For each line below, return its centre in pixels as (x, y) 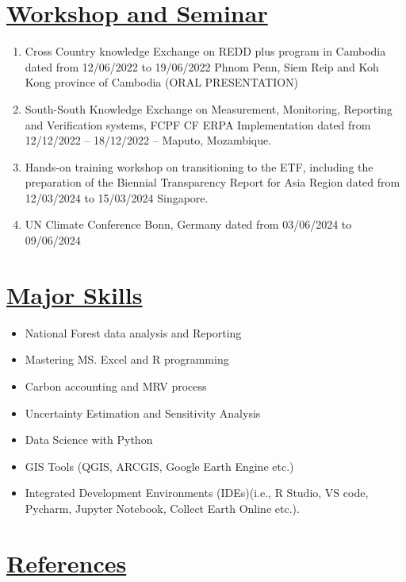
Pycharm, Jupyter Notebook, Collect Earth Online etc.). (162, 508)
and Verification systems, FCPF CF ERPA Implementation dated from (198, 124)
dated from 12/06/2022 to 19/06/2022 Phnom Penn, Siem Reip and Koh (202, 66)
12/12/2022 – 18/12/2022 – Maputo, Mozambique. (148, 140)
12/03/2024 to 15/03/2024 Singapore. (117, 197)
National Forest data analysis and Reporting (133, 332)
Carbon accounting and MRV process (116, 385)
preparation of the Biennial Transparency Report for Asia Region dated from (213, 182)
